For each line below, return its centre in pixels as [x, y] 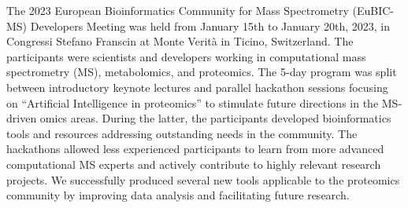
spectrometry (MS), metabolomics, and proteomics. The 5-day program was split [202, 72]
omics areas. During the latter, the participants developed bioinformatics [215, 118]
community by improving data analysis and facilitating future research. [178, 195]
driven [22, 118]
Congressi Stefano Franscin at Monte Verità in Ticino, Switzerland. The [180, 41]
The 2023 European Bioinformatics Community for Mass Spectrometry [178, 10]
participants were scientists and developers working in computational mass [186, 56]
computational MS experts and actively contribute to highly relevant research [194, 164]
